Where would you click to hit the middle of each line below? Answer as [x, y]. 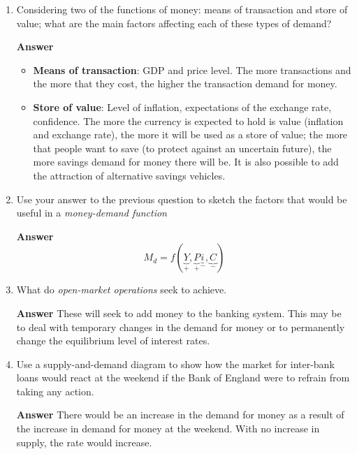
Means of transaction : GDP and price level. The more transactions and [192, 69]
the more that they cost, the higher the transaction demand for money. [185, 83]
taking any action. [55, 391]
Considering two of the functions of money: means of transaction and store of [182, 9]
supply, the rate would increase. [84, 442]
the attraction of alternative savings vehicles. [129, 175]
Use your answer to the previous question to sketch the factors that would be [182, 199]
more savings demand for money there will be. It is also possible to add [186, 162]
